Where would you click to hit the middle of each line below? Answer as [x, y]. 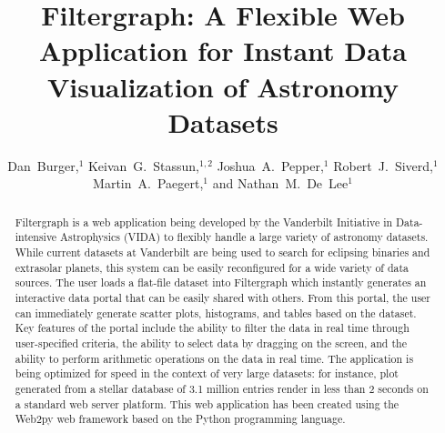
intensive [36, 237]
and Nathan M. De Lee [280, 183]
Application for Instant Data [223, 50]
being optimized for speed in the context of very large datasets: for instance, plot [207, 373]
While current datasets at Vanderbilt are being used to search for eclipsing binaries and [222, 252]
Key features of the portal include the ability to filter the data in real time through [212, 328]
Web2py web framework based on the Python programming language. [180, 419]
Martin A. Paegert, [148, 183]
